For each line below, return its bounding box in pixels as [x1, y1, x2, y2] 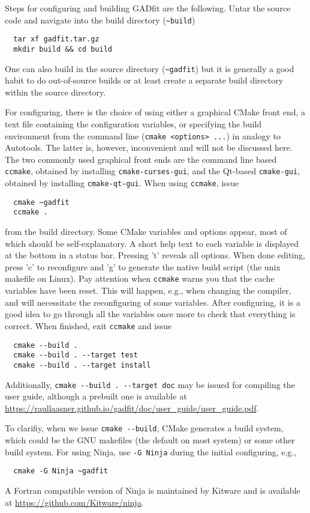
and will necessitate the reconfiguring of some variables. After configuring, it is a [5, 296, 300, 308]
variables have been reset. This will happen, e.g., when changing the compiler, [5, 284, 291, 297]
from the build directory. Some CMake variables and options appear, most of [5, 225, 287, 238]
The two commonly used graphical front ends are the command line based [5, 153, 277, 165]
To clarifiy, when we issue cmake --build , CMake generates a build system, [5, 422, 284, 434]
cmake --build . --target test [13, 351, 138, 360]
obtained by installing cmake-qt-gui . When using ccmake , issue [5, 177, 239, 189]
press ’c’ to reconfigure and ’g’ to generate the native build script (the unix [5, 260, 281, 273]
